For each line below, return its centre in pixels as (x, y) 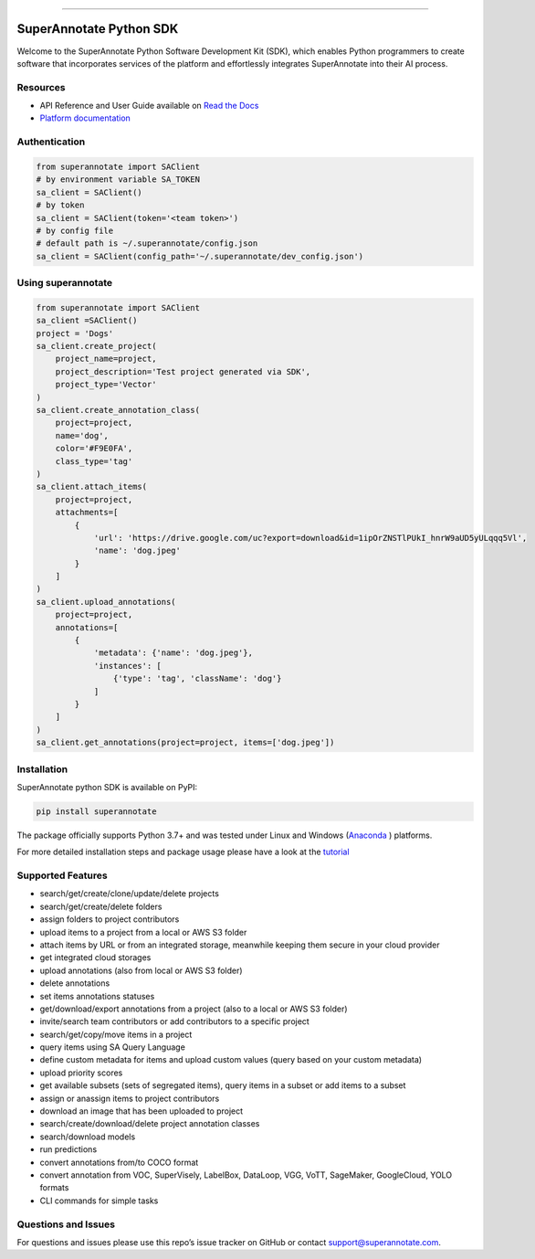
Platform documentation (85, 118)
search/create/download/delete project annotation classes (150, 1124)
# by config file (75, 230)
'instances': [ (127, 666)
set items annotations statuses (97, 996)
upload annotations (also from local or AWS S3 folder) (141, 970)
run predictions (68, 1149)
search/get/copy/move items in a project (116, 1034)
